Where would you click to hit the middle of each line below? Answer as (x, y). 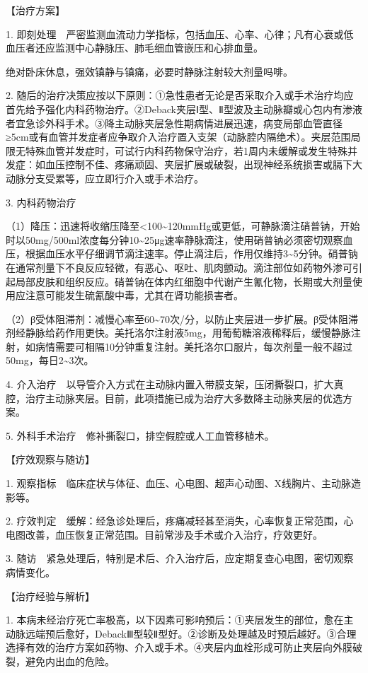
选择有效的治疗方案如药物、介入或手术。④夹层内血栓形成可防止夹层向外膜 (179, 647)
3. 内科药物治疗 (41, 202)
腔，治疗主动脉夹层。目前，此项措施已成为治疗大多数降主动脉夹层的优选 (174, 398)
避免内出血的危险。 (70, 661)
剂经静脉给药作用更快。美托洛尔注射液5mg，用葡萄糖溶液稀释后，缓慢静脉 (178, 333)
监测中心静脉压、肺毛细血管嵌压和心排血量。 (159, 48)
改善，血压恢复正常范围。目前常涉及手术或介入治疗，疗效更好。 (174, 534)
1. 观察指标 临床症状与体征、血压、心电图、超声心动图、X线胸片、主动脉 (179, 483)
